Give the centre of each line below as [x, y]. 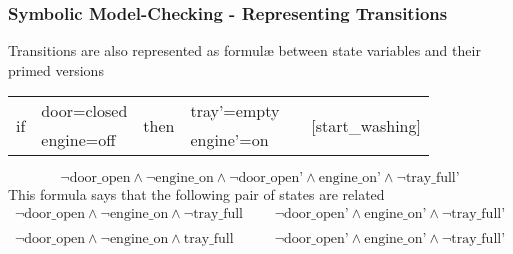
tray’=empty [235, 111]
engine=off [78, 140]
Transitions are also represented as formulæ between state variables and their [244, 50]
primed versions [56, 69]
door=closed [84, 111]
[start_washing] [366, 125]
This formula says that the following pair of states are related [196, 194]
